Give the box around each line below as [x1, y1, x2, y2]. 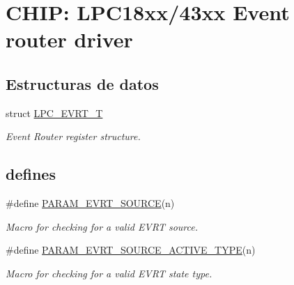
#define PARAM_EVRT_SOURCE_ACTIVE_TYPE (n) [6, 242, 256, 257]
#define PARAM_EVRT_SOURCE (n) [6, 196, 175, 210]
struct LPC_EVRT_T [6, 105, 103, 120]
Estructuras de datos [6, 72, 159, 94]
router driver [6, 25, 133, 54]
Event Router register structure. [6, 129, 141, 144]
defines [6, 163, 56, 185]
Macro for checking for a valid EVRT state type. [6, 265, 212, 280]
